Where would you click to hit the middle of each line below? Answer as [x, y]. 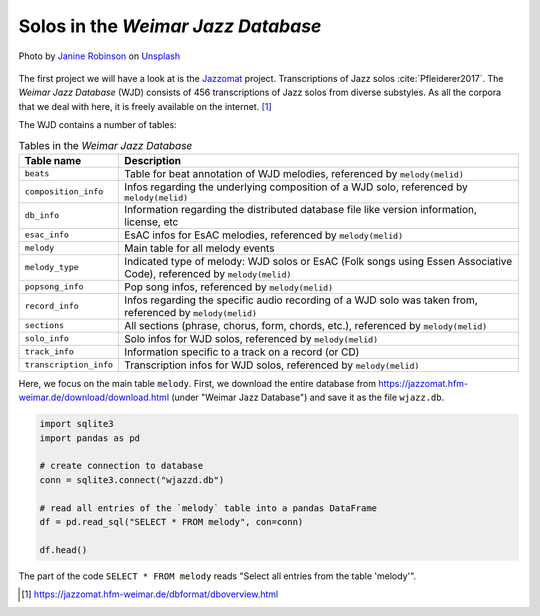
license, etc [151, 222]
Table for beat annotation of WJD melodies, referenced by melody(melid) [294, 173]
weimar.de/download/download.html [94, 397]
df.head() [63, 549]
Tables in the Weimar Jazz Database [105, 145]
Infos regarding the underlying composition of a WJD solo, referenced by [296, 187]
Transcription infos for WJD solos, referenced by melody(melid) [272, 365]
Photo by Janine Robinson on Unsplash [99, 56]
